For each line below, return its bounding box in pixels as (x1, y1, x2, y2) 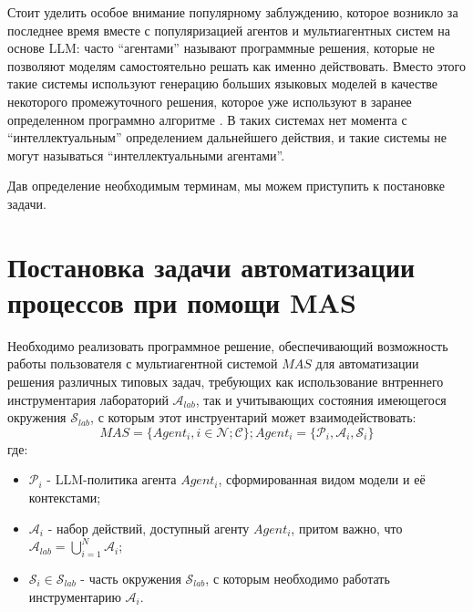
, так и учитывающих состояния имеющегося (195, 389, 447, 409)
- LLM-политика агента (46, 470, 177, 489)
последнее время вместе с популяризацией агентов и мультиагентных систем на (7, 20, 450, 39)
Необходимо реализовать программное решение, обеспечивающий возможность (7, 336, 448, 355)
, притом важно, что (291, 518, 403, 537)
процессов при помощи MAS (7, 283, 356, 320)
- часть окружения (80, 568, 181, 587)
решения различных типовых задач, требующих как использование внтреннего (7, 372, 444, 391)
